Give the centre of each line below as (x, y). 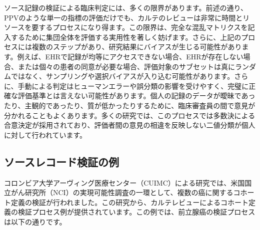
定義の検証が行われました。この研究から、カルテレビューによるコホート (129, 202)
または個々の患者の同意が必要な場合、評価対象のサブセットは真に (126, 66)
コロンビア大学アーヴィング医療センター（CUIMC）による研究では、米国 (124, 182)
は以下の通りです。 (35, 221)
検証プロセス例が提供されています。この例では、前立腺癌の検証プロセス (136, 212)
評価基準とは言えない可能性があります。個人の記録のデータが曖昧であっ (136, 96)
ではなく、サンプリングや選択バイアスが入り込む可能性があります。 (122, 76)
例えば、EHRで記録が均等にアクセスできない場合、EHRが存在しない (130, 56)
